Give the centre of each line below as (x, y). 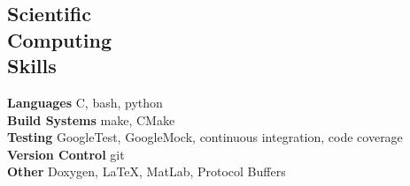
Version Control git (66, 154)
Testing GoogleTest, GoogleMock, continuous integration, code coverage (205, 137)
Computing (60, 39)
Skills (32, 66)
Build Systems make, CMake (91, 119)
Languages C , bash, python (85, 102)
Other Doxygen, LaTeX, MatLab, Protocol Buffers (147, 171)
